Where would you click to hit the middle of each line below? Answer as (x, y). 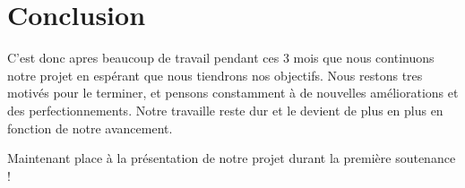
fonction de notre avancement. (90, 128)
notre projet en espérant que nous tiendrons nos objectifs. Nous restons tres (215, 75)
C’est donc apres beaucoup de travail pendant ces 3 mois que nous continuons (221, 58)
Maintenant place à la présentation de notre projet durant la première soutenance (232, 158)
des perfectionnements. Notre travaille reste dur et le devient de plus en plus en (225, 110)
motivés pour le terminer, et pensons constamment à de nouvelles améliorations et (233, 93)
